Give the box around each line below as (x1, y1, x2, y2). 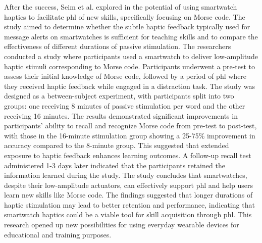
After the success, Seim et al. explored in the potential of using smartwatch (4, 2, 237, 12)
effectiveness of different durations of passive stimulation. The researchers (4, 41, 231, 52)
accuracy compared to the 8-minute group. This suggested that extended (4, 140, 229, 151)
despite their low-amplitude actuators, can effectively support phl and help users (4, 179, 253, 190)
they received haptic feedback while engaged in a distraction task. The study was (4, 80, 255, 91)
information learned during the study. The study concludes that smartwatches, (4, 170, 247, 180)
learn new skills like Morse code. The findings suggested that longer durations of (4, 189, 253, 200)
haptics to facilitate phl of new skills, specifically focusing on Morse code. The (4, 11, 245, 22)
